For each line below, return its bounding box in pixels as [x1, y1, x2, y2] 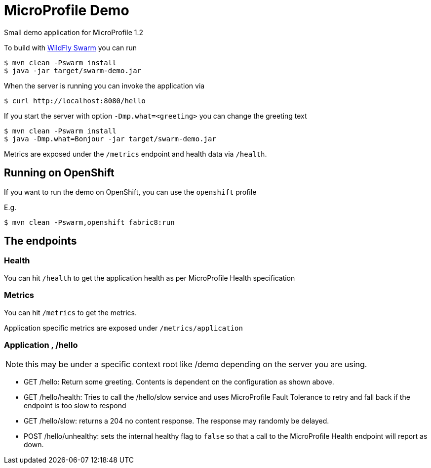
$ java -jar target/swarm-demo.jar [4, 66, 142, 75]
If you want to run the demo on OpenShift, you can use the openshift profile [4, 187, 257, 196]
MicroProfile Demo [4, 2, 129, 19]
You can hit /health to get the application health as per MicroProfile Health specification [4, 273, 295, 282]
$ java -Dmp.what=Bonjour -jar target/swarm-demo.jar [4, 134, 216, 143]
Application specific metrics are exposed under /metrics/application [4, 323, 243, 332]
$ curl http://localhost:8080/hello [4, 96, 146, 105]
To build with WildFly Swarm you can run [4, 43, 137, 52]
